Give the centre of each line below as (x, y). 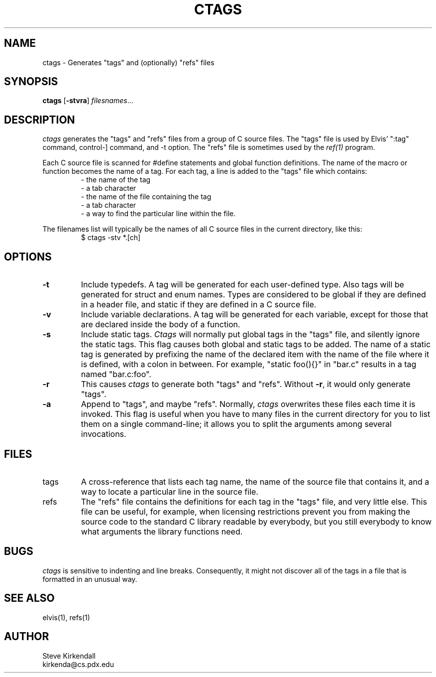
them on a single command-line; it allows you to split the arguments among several (236, 424)
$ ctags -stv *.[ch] (111, 238)
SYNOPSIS (31, 82)
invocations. (104, 434)
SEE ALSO (29, 598)
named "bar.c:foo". (116, 374)
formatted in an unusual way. (90, 579)
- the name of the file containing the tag (146, 197)
